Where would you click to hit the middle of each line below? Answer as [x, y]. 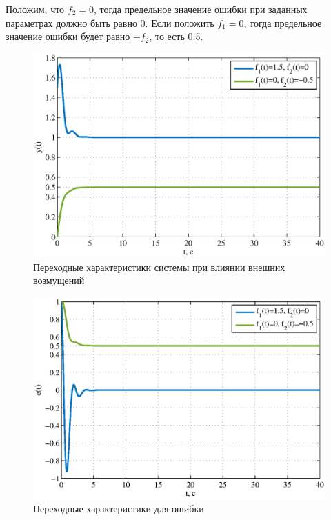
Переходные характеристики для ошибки [119, 508]
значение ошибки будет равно [68, 36]
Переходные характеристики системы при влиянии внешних [159, 267]
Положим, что [35, 9]
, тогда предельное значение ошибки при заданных [201, 9]
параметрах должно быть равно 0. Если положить [110, 22]
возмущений [59, 280]
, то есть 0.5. [176, 36]
